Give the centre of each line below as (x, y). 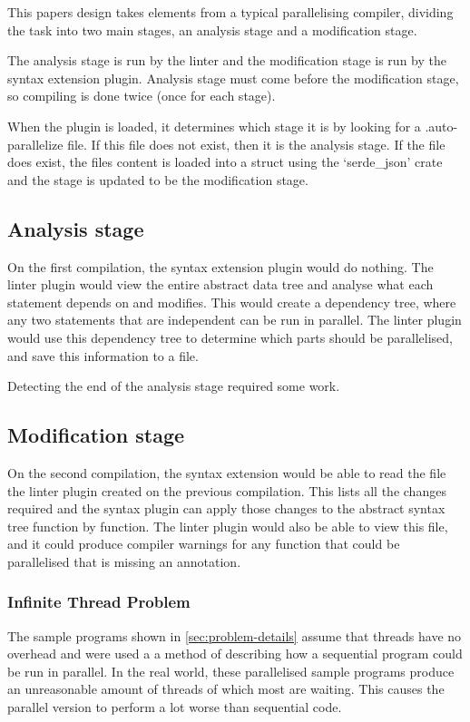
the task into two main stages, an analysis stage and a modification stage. (212, 29)
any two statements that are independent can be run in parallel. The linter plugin (235, 320)
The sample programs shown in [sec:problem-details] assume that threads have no (235, 635)
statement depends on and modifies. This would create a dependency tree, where (232, 302)
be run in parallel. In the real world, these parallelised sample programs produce (231, 671)
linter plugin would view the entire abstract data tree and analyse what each (220, 284)
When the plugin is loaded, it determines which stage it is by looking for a (214, 126)
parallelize (35, 144)
